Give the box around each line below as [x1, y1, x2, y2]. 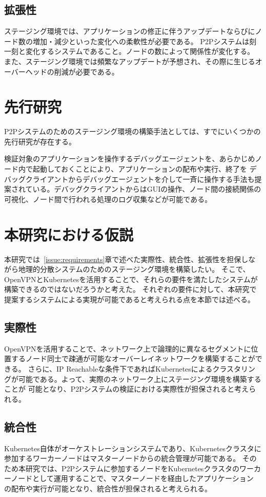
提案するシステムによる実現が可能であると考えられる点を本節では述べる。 [4, 293, 255, 304]
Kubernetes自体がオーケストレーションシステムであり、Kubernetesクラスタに [4, 443, 261, 453]
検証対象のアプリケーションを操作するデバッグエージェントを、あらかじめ [4, 153, 255, 164]
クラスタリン [212, 363, 256, 374]
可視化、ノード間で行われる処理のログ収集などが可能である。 [4, 193, 212, 204]
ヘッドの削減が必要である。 [25, 66, 119, 77]
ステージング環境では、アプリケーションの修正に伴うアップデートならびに [4, 26, 255, 36]
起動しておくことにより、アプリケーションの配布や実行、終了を [32, 163, 248, 174]
